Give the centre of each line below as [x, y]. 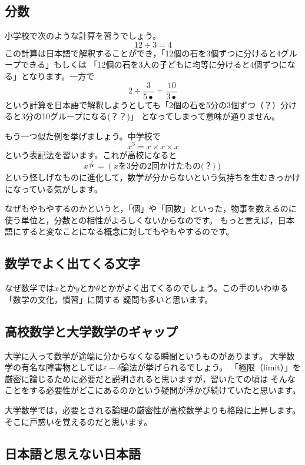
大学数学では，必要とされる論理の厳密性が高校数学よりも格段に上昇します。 [153, 409]
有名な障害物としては [62, 367]
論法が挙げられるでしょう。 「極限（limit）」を [211, 367]
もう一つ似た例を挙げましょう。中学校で [83, 136]
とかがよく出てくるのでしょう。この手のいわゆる [194, 288]
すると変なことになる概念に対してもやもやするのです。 [128, 231]
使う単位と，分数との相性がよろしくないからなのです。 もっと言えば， [141, 220]
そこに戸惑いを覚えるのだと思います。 [79, 421]
